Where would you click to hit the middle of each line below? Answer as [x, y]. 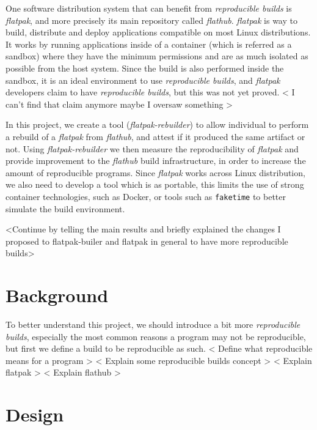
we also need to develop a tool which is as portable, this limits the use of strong [155, 184]
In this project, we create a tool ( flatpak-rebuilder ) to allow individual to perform [157, 124]
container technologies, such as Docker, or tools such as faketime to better [146, 196]
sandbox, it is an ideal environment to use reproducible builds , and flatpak [143, 80]
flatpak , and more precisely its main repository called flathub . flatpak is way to [151, 20]
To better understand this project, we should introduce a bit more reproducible [153, 324]
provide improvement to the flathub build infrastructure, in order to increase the [156, 161]
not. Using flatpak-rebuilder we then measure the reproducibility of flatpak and [152, 148]
